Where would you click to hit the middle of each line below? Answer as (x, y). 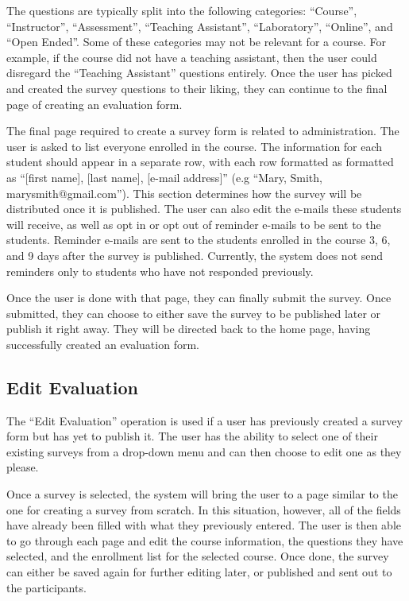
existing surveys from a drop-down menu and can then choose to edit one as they (204, 451)
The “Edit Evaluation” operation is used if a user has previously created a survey (204, 420)
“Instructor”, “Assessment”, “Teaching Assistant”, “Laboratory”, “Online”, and (200, 26)
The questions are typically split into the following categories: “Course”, (182, 10)
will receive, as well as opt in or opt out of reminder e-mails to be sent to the (194, 224)
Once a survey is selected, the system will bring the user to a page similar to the (202, 494)
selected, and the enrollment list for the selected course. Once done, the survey (198, 556)
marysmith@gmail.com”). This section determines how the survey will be (184, 193)
